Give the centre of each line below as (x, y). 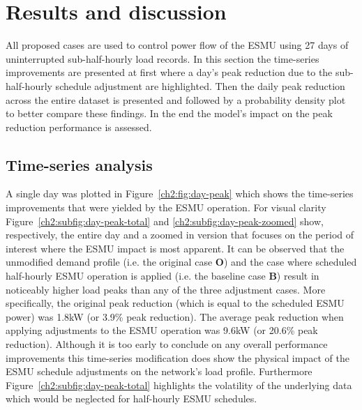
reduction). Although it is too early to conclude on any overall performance (167, 344)
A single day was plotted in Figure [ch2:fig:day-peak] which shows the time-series (180, 193)
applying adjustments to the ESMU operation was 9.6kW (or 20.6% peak (162, 330)
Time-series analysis (79, 164)
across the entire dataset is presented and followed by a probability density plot (176, 99)
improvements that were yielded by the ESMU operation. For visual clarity (166, 207)
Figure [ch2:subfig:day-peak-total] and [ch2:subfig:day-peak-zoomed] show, (165, 221)
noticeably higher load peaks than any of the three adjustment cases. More (166, 289)
